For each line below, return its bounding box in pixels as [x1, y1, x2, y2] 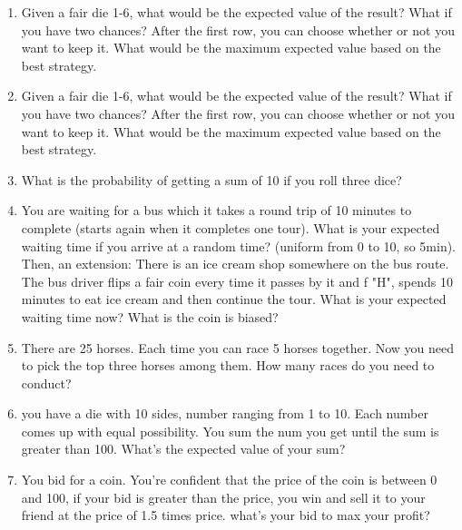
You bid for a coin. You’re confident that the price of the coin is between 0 [21, 470, 437, 489]
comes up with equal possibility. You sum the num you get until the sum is [21, 421, 439, 440]
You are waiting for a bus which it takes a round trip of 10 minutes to [21, 201, 412, 220]
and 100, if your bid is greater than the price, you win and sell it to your [21, 487, 426, 506]
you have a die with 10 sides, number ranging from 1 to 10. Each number [21, 404, 428, 423]
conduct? [21, 373, 72, 392]
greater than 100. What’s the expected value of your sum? [21, 439, 346, 458]
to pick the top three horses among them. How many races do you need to [21, 356, 435, 375]
